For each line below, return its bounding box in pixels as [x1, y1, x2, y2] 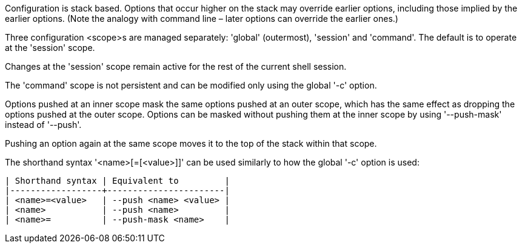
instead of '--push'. [5, 119, 82, 130]
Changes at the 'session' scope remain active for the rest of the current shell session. [5, 61, 347, 72]
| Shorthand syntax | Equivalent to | [5, 176, 230, 186]
